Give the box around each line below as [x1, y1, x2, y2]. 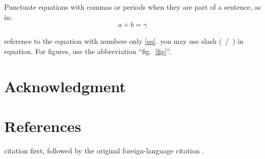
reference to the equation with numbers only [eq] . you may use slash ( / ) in [4, 36, 244, 46]
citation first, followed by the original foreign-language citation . [4, 145, 204, 155]
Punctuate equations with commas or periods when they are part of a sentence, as [4, 2, 261, 12]
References [4, 115, 82, 136]
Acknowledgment [4, 75, 126, 96]
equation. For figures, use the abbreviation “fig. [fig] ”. [4, 45, 171, 56]
